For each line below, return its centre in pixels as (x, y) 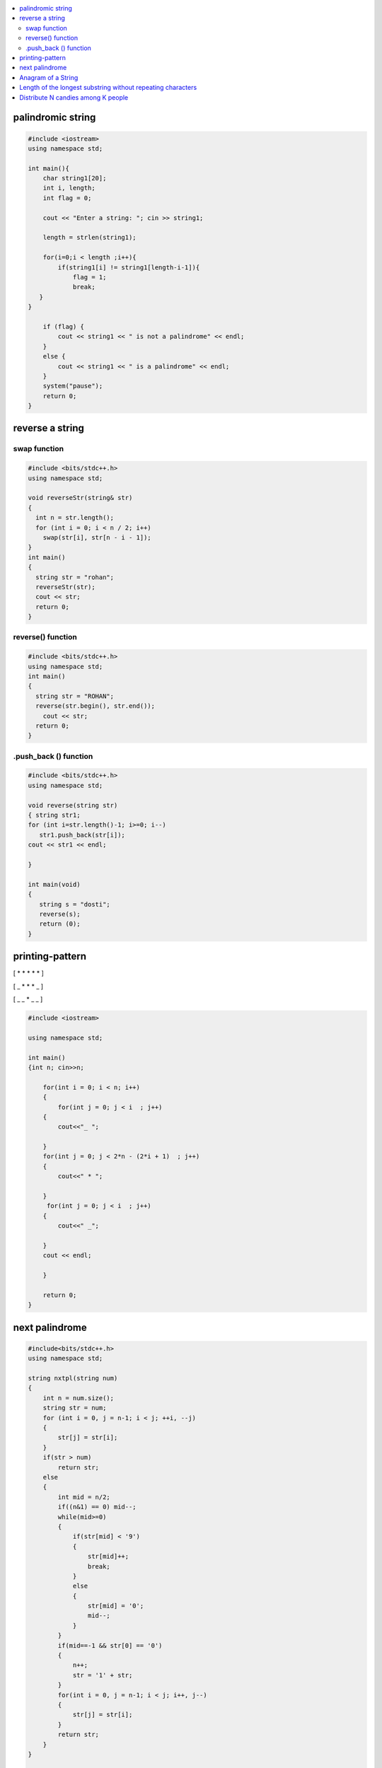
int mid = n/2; (84, 1497)
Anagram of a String (49, 77)
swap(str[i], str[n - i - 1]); (97, 537)
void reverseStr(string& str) (80, 498)
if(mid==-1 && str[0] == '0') (110, 1645)
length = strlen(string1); (90, 238)
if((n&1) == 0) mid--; (97, 1507)
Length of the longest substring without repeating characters (108, 88)
